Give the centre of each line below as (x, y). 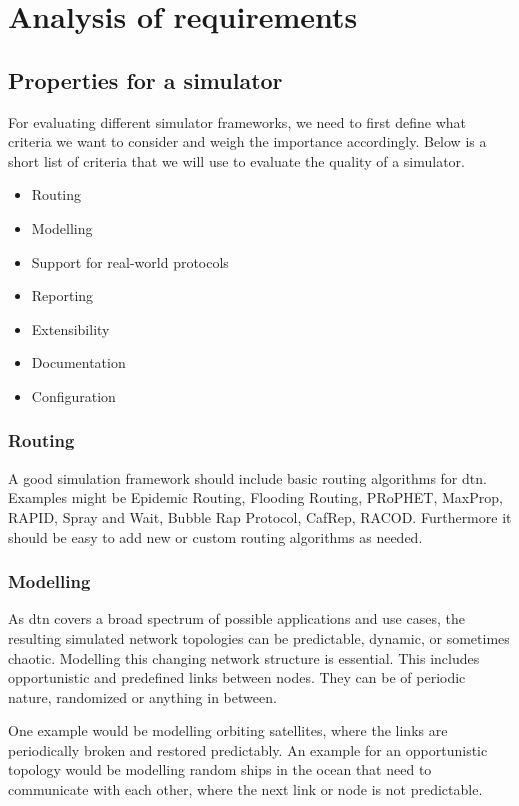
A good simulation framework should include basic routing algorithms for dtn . (247, 477)
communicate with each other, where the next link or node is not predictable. (245, 789)
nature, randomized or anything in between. (142, 696)
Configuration (73, 395)
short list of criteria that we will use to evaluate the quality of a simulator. (237, 160)
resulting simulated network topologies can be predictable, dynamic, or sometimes (259, 637)
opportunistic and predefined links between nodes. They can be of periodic (237, 677)
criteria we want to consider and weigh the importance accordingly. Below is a (247, 141)
